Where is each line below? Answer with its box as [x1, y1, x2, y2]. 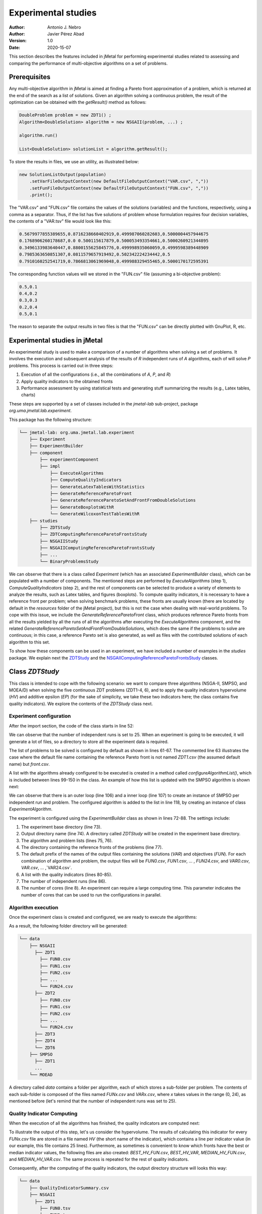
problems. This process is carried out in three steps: [9, 362, 114, 369]
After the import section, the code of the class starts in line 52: [9, 723, 134, 728]
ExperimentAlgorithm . [9, 806, 53, 812]
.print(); [29, 192, 53, 198]
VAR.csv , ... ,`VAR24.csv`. [21, 865, 72, 871]
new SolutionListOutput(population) [19, 172, 107, 177]
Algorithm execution [9, 904, 58, 910]
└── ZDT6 [34, 1045, 55, 1050]
